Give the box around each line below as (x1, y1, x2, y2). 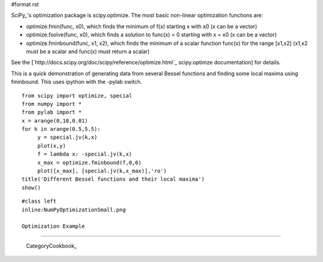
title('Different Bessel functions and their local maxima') (22, 176, 205, 182)
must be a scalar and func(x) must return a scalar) (26, 48, 150, 55)
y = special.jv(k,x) (37, 134, 98, 141)
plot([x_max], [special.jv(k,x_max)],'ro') (37, 167, 167, 175)
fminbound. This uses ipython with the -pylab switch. (11, 78, 142, 86)
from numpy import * (22, 100, 82, 107)
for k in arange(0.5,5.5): (22, 126, 101, 133)
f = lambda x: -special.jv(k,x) (37, 151, 133, 158)
